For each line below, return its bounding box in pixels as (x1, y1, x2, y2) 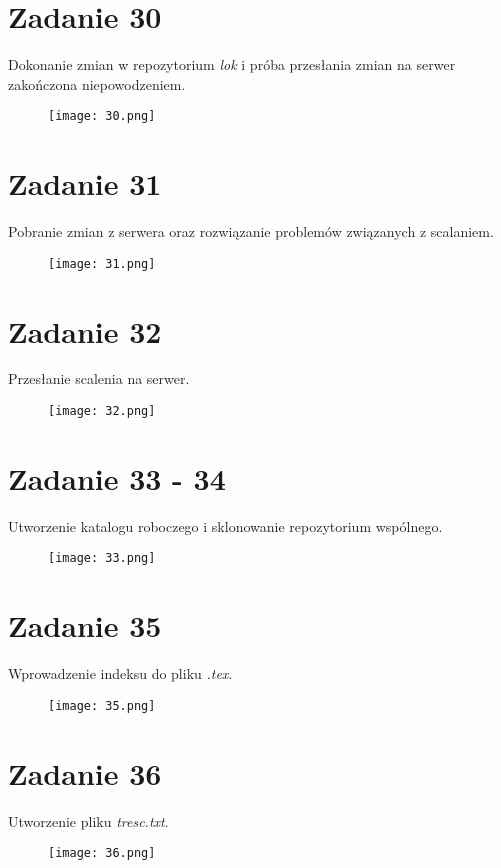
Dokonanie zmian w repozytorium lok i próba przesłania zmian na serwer (8, 54, 456, 75)
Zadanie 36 (8, 752, 162, 793)
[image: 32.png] (48, 404, 156, 419)
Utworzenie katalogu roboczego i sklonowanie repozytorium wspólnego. (8, 515, 443, 536)
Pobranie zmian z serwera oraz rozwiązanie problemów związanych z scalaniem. (8, 221, 494, 242)
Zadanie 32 (8, 310, 162, 351)
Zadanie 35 (8, 605, 162, 646)
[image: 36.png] (48, 846, 156, 861)
